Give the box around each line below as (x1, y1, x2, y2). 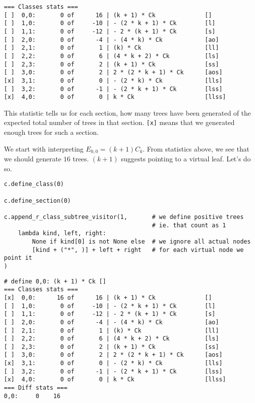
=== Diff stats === (4, 384, 67, 392)
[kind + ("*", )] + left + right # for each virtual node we (32, 246, 244, 253)
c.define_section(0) (4, 197, 71, 204)
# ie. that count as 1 (152, 221, 226, 229)
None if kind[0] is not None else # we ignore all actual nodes (32, 238, 251, 245)
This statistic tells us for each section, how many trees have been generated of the (4, 107, 251, 118)
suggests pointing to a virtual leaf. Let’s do (121, 154, 251, 164)
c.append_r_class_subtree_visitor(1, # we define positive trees (4, 213, 244, 220)
